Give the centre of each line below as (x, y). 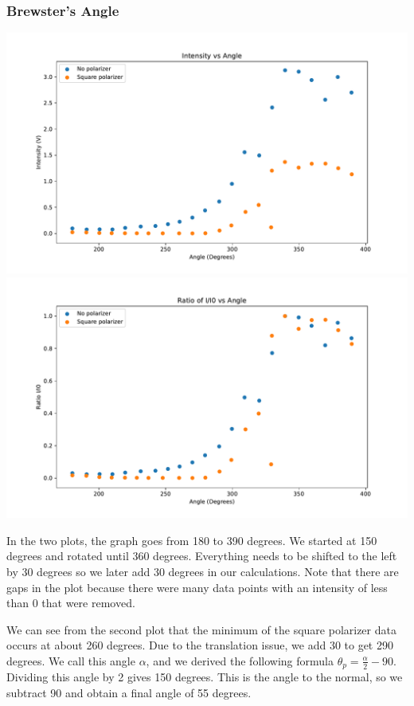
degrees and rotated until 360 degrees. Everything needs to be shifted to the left (202, 556)
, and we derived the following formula (240, 660)
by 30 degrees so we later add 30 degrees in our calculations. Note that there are (203, 571)
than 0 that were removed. (71, 603)
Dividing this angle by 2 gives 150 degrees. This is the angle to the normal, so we (205, 677)
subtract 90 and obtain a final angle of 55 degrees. (129, 693)
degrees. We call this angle (71, 660)
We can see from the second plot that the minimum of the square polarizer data (201, 629)
